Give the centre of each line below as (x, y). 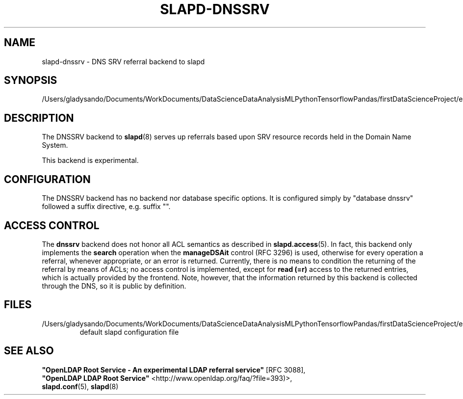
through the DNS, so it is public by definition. (114, 286)
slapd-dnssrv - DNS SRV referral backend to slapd (123, 61)
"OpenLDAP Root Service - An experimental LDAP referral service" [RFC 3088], (174, 370)
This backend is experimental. (90, 160)
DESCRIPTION (39, 118)
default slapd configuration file (129, 332)
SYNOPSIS (31, 80)
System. (55, 145)
